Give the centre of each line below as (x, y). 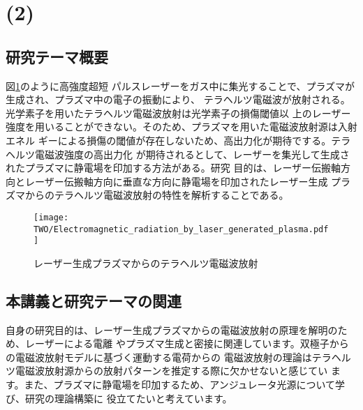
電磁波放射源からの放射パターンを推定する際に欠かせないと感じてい (171, 371)
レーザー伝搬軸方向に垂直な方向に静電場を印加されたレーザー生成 (176, 181)
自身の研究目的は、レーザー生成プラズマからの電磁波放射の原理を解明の (172, 329)
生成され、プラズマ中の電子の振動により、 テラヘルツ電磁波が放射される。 (178, 99)
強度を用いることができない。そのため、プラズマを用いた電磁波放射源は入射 (181, 127)
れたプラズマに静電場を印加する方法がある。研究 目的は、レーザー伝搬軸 (173, 168)
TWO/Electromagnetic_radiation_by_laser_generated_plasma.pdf (181, 229)
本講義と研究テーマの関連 (94, 300)
